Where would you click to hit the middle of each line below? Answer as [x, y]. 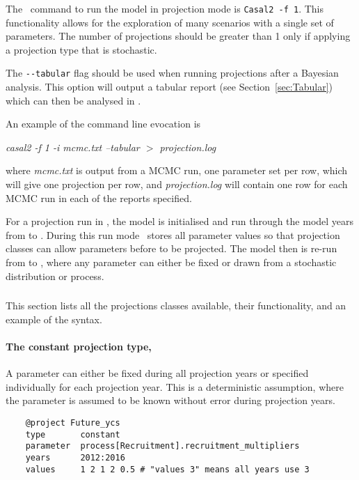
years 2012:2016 [75, 457]
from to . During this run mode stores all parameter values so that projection [173, 234]
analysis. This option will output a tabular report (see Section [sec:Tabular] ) [169, 87]
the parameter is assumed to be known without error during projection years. [170, 400]
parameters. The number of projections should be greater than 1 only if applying [178, 36]
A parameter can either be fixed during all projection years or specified [157, 373]
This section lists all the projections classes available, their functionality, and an [176, 305]
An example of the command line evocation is [103, 124]
